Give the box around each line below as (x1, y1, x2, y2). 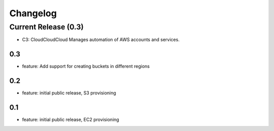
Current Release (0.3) (9, 22, 84, 31)
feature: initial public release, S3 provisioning (22, 90, 116, 96)
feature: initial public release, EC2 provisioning (22, 117, 119, 123)
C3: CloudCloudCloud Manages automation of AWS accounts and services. (22, 37, 180, 43)
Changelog (9, 8, 57, 19)
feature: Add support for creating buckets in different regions (22, 63, 150, 70)
